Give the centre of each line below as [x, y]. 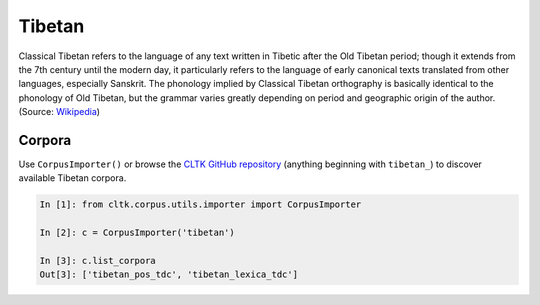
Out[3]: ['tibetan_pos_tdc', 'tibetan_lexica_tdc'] [169, 274]
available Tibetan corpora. [72, 178]
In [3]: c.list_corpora [98, 260]
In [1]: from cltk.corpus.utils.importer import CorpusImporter [200, 204]
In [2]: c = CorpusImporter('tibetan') [137, 233]
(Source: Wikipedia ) [59, 112]
